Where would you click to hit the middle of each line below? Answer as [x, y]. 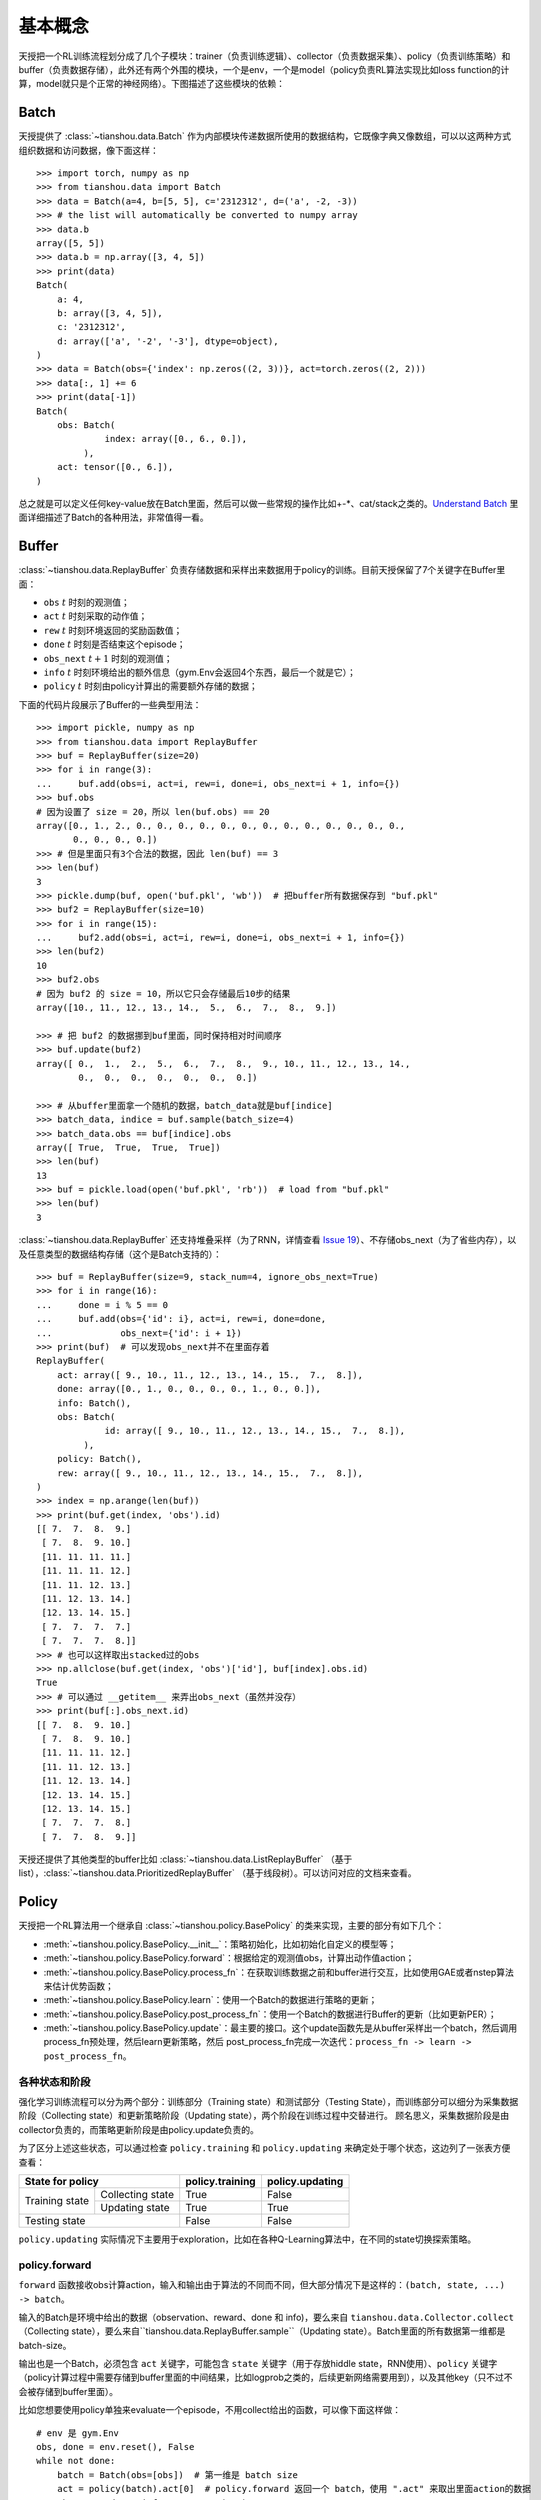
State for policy [61, 2181]
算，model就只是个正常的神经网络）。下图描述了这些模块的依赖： [151, 84]
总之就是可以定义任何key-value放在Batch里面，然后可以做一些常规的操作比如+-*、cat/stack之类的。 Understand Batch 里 [268, 503]
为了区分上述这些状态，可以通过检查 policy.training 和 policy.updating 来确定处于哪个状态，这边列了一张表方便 [264, 2148]
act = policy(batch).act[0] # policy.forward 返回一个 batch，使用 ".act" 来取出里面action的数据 [294, 2489]
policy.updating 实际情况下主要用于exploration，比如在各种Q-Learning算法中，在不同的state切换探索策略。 [247, 2239]
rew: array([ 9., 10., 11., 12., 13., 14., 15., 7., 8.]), [210, 1473]
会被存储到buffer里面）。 [68, 2391]
